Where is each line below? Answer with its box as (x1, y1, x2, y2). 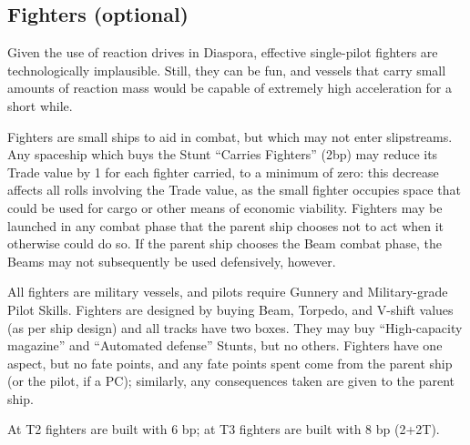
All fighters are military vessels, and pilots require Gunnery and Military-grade (7, 282, 448, 301)
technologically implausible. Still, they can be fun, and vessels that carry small (7, 60, 446, 79)
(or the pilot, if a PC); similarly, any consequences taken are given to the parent (7, 371, 455, 390)
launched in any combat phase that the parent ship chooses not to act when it (7, 216, 444, 235)
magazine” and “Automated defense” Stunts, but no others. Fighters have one (7, 336, 443, 355)
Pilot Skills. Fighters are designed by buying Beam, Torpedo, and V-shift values (7, 299, 454, 319)
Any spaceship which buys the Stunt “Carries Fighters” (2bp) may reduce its (7, 145, 438, 164)
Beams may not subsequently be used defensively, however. (7, 251, 336, 270)
